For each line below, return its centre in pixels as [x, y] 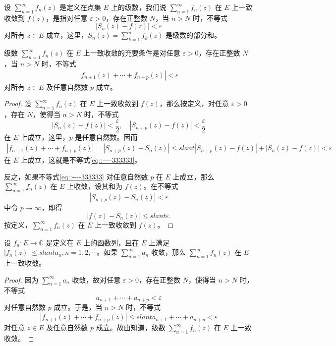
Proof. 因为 [21, 279]
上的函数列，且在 [111, 242]
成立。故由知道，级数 [131, 327]
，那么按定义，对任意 [194, 103]
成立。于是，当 [78, 307]
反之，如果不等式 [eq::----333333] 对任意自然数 [76, 176]
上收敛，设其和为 [95, 186]
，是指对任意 [67, 18]
